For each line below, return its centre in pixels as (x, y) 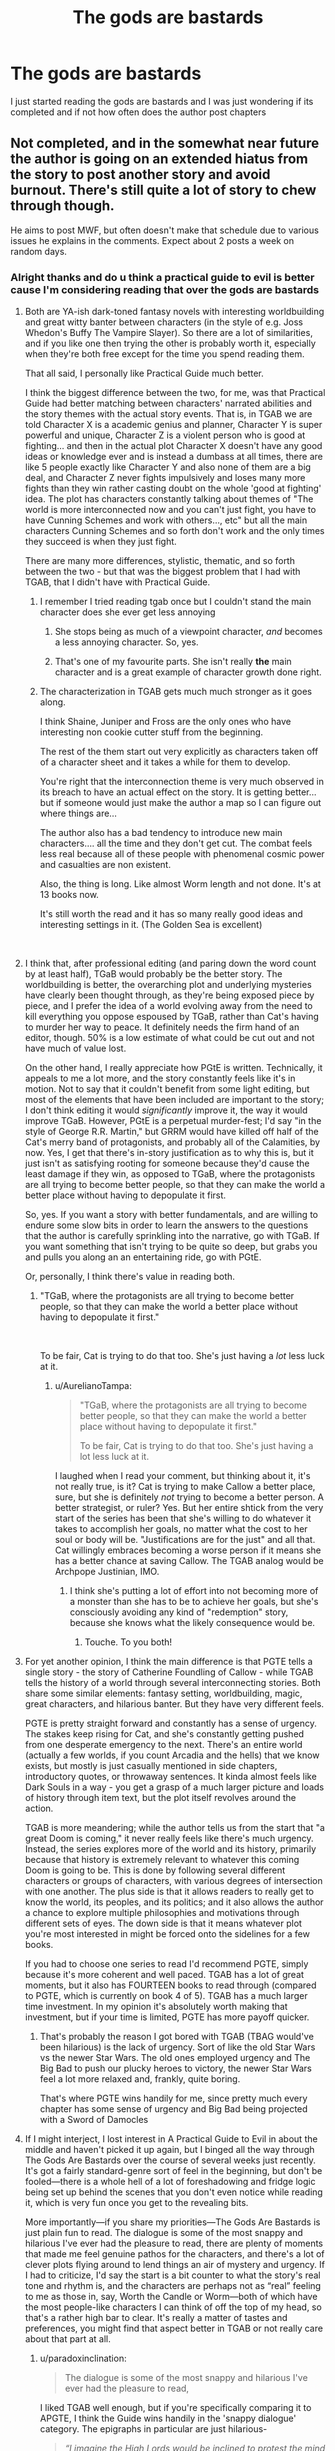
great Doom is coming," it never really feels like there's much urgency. (169, 1838)
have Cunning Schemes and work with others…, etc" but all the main (166, 520)
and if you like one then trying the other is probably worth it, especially (170, 343)
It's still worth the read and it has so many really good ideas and (171, 914)
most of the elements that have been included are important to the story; (174, 1100)
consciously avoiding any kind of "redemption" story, (179, 1612)
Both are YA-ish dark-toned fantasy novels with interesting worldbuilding (174, 312)
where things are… (78, 813)
